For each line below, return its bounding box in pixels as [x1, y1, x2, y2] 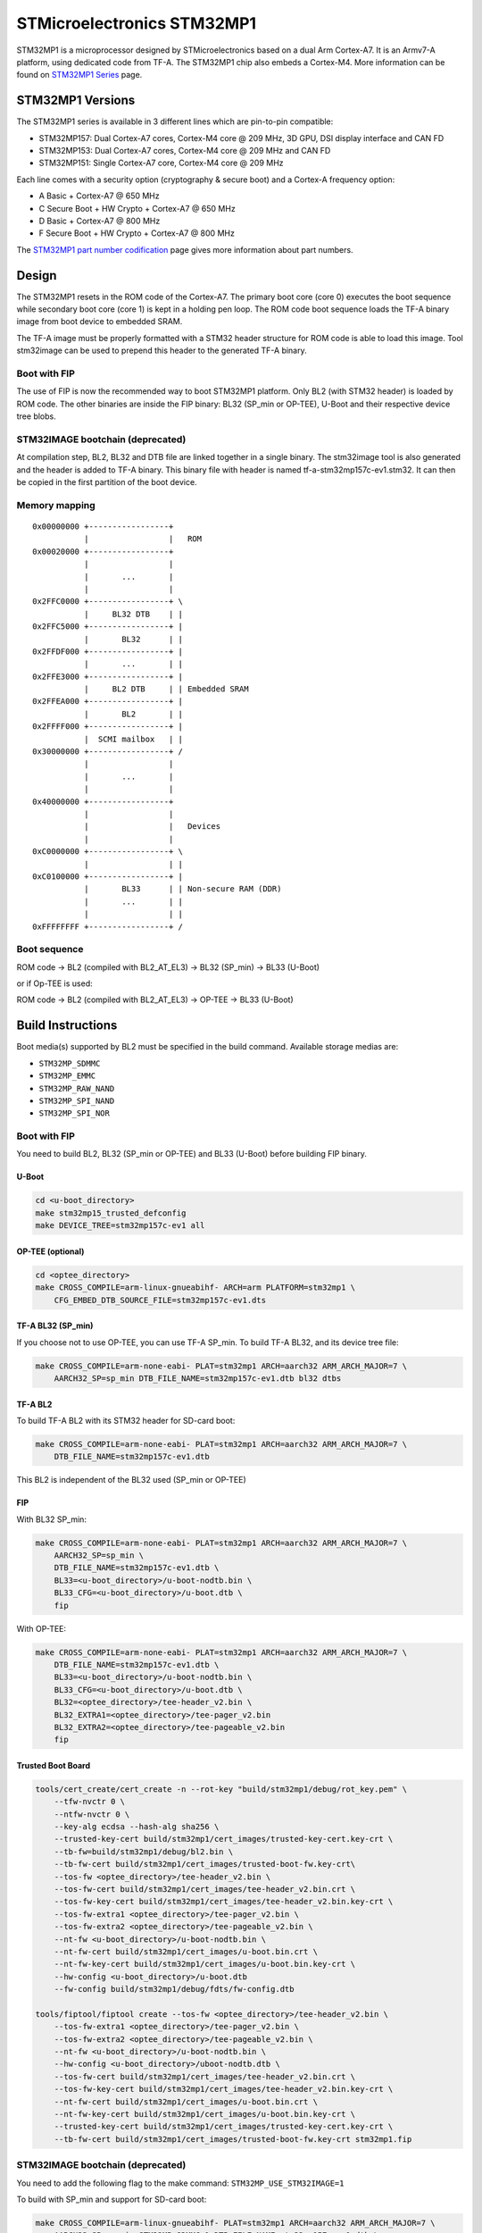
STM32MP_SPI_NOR [38, 1108, 111, 1118]
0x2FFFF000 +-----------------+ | [32, 722, 183, 732]
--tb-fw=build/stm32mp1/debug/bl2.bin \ [54, 1846, 234, 1857]
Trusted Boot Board [16, 1760, 91, 1770]
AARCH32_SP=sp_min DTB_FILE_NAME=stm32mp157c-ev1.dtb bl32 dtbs [54, 1373, 342, 1384]
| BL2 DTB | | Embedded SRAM [83, 684, 249, 694]
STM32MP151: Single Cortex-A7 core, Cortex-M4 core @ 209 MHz [38, 157, 285, 169]
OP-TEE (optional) [16, 1246, 85, 1257]
